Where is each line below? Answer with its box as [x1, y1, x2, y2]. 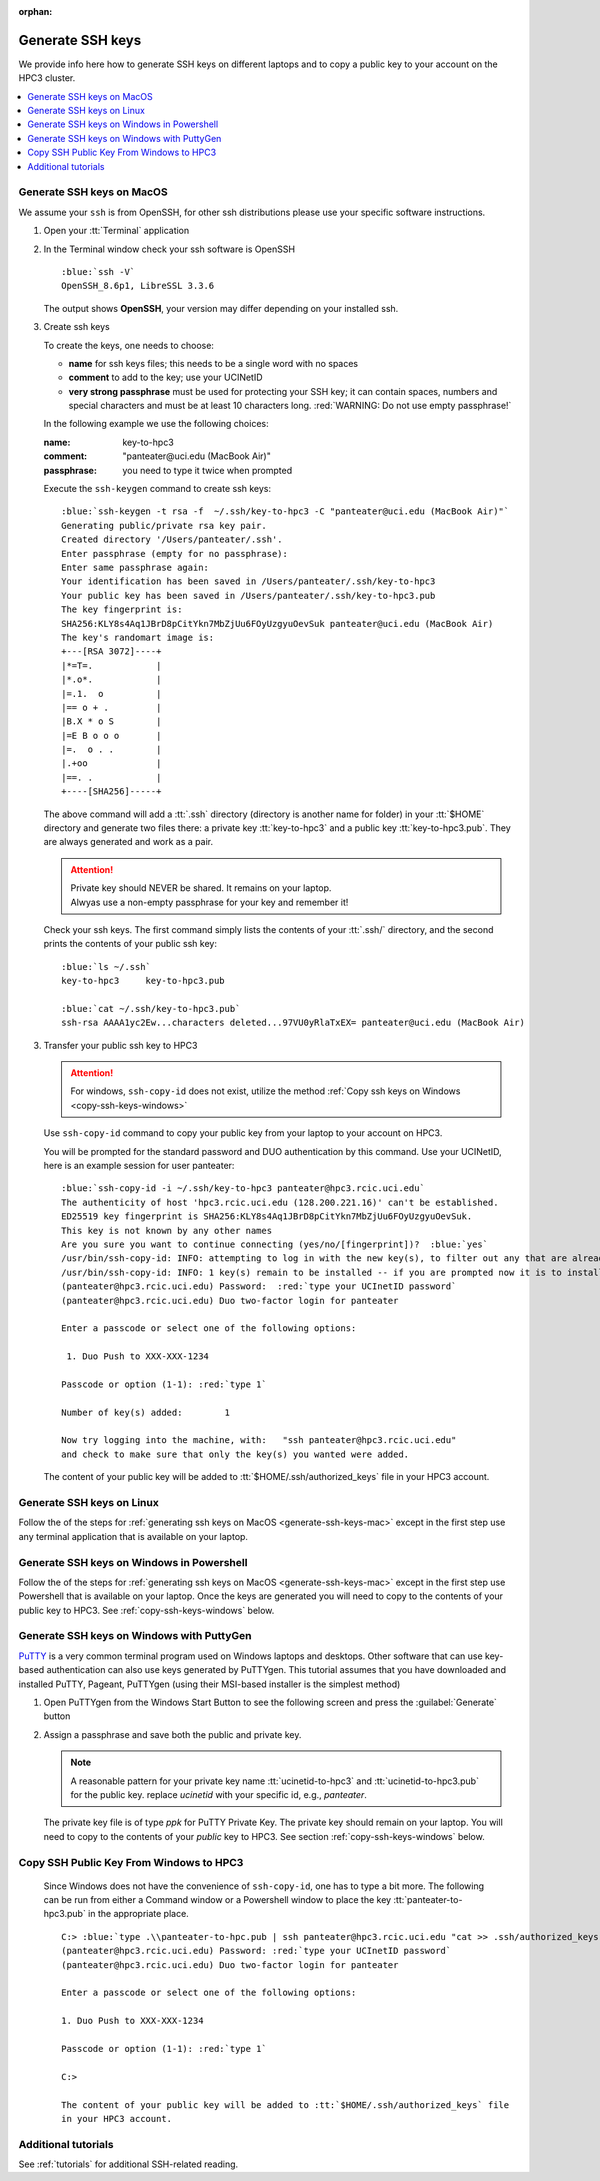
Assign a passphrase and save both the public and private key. [43, 1728, 302, 1740]
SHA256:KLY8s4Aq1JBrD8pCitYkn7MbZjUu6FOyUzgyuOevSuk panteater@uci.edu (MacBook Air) [61, 618, 494, 629]
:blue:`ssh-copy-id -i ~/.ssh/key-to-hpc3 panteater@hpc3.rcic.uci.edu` [61, 1183, 425, 1194]
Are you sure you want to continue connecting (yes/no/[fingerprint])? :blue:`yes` [61, 1239, 489, 1250]
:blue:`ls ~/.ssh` [61, 961, 152, 972]
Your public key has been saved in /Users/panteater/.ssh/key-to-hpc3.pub [61, 590, 436, 601]
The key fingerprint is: [61, 604, 183, 615]
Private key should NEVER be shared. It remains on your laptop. [70, 882, 332, 894]
